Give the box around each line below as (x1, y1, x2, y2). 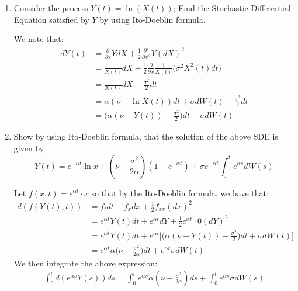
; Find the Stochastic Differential (173, 2, 291, 13)
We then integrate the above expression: (13, 257, 158, 269)
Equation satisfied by (13, 13, 89, 25)
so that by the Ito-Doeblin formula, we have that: (91, 186, 269, 199)
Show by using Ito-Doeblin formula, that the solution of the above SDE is (13, 130, 278, 143)
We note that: (13, 33, 64, 45)
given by (13, 141, 44, 154)
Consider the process (13, 2, 88, 13)
